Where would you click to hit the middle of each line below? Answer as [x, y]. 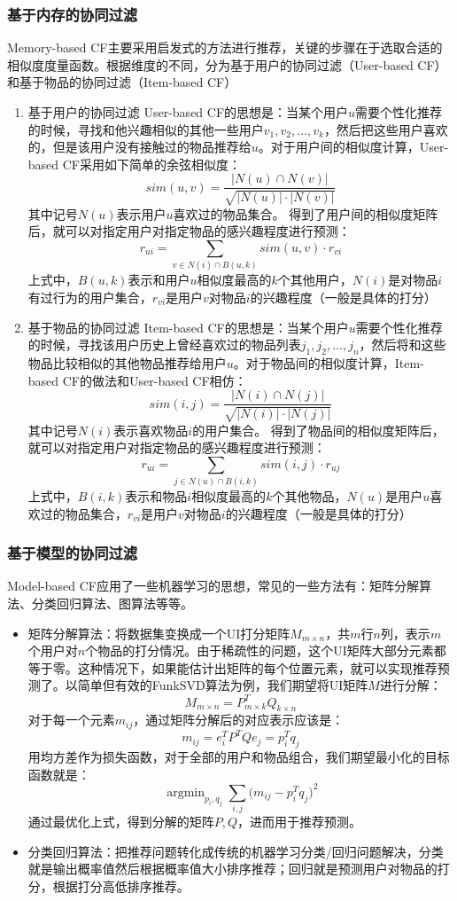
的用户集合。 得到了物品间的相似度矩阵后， [318, 430]
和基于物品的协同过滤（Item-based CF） [122, 82]
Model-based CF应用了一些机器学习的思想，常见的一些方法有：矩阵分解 [213, 586]
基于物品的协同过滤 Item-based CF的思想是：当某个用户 [188, 327]
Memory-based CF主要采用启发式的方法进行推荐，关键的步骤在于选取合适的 [225, 47]
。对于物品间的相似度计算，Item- [329, 362]
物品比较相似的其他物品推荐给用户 [127, 362]
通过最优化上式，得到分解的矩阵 [121, 822]
